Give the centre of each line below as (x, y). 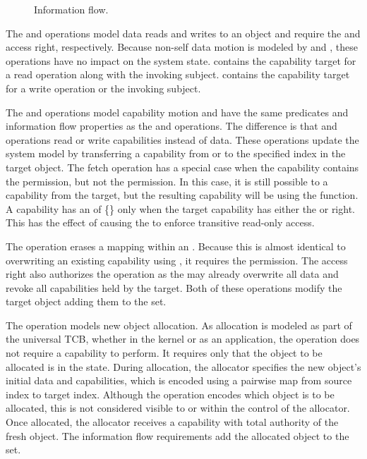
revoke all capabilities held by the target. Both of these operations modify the (174, 287)
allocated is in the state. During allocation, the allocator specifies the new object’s (183, 366)
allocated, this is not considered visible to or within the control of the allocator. (178, 408)
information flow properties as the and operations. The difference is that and (172, 126)
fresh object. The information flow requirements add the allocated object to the (178, 435)
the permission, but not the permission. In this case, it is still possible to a (167, 181)
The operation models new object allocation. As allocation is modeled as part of (179, 325)
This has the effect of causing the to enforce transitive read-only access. (160, 222)
